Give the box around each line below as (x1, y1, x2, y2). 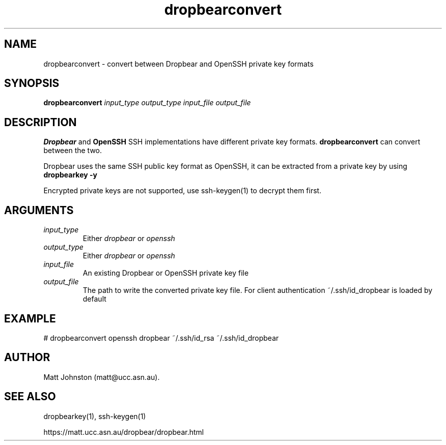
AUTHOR (4, 351, 50, 364)
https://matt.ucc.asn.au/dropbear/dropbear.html (43, 427, 204, 436)
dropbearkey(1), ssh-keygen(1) (43, 411, 146, 421)
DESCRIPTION (4, 115, 77, 129)
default (82, 294, 106, 304)
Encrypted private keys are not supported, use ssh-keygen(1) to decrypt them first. (43, 186, 322, 195)
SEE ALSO (4, 390, 56, 403)
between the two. (43, 146, 102, 155)
